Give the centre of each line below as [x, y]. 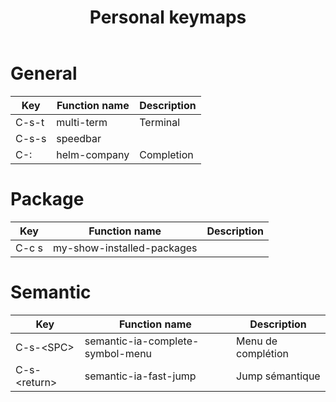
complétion [262, 353]
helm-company [93, 154]
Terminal [160, 122]
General [44, 73]
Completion [166, 154]
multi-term [82, 122]
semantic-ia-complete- [142, 341]
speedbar [79, 138]
